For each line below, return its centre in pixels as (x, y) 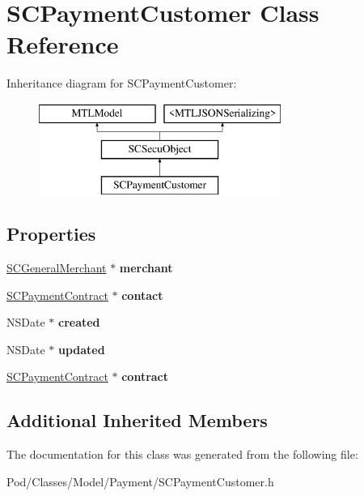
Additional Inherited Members (137, 420)
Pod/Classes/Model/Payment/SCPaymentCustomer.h (140, 481)
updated (81, 349)
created (79, 322)
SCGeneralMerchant (57, 268)
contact (142, 295)
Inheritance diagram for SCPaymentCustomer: (122, 83)
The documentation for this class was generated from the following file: (182, 454)
